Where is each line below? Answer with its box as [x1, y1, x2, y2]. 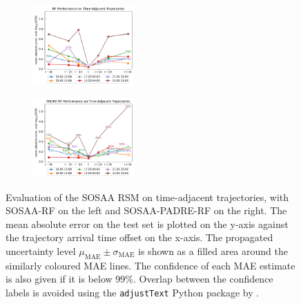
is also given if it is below [6, 272, 113, 286]
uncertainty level [6, 243, 76, 258]
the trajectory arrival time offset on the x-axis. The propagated [6, 230, 273, 245]
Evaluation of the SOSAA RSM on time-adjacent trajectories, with [6, 189, 289, 204]
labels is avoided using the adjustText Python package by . [6, 285, 260, 299]
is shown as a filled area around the [138, 243, 288, 258]
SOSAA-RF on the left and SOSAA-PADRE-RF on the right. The [6, 203, 287, 218]
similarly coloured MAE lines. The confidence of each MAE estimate [6, 258, 295, 272]
